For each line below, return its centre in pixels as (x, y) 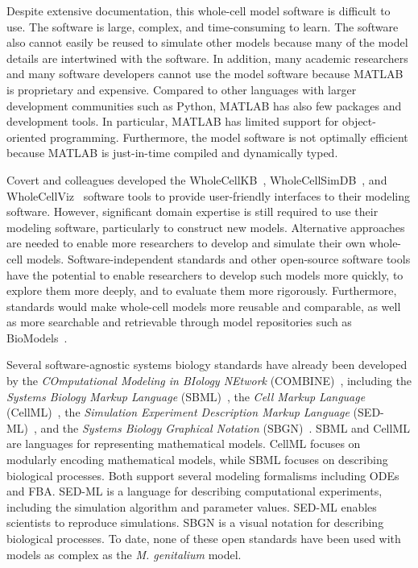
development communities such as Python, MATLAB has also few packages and (204, 105)
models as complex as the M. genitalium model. (124, 554)
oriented (27, 137)
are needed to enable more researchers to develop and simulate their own (186, 243)
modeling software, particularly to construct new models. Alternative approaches (206, 227)
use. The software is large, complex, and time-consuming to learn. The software (203, 26)
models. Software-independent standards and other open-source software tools (218, 258)
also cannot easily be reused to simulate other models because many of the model (207, 42)
